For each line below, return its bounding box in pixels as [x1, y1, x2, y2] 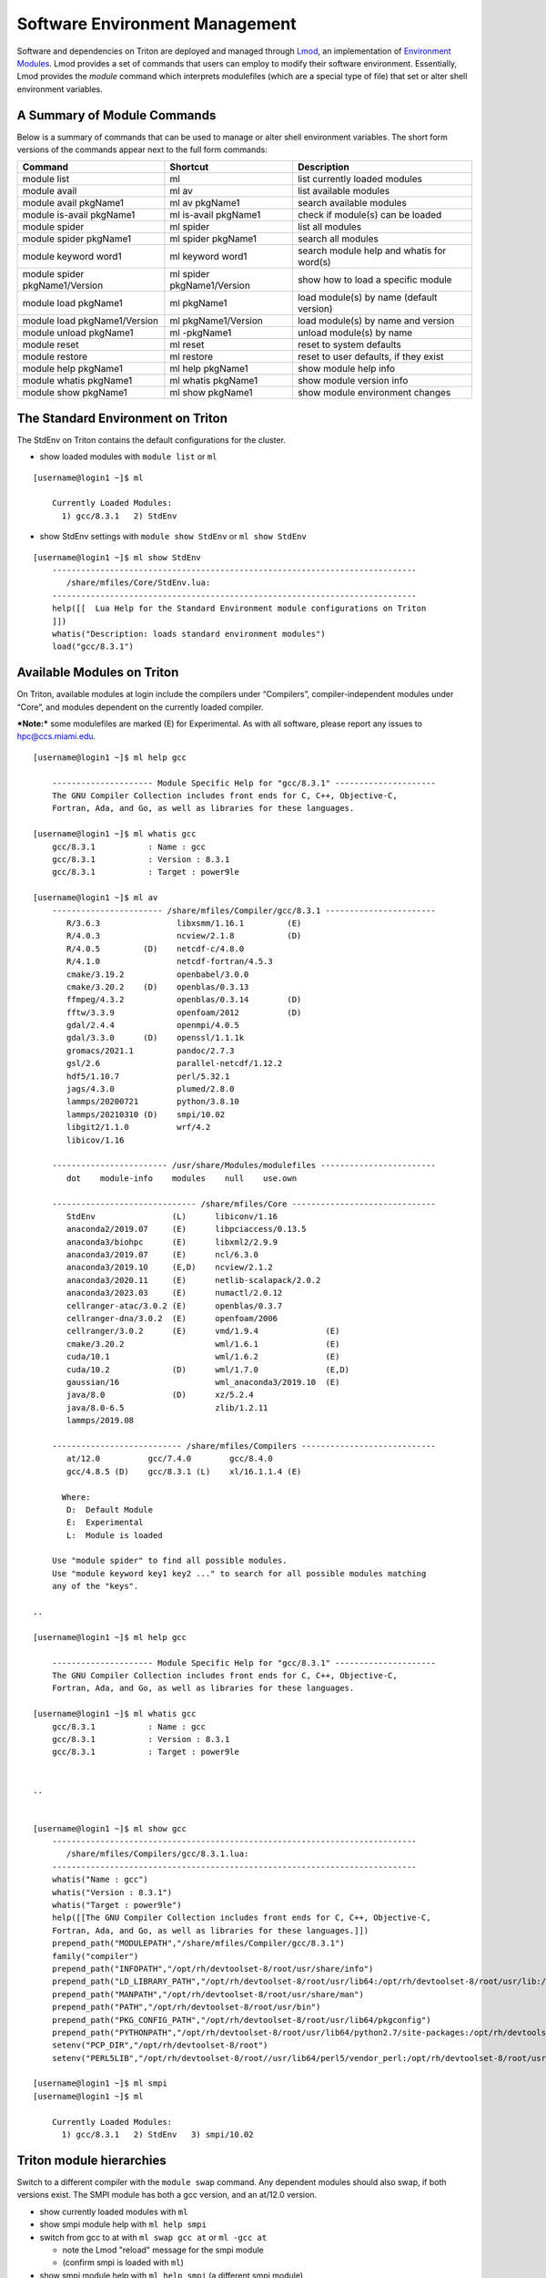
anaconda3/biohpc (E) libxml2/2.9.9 [66, 1236, 278, 1247]
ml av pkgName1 [169, 197, 240, 210]
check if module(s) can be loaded [297, 209, 442, 221]
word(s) [297, 256, 331, 269]
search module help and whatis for [297, 244, 447, 257]
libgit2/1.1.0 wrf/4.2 [66, 1122, 211, 1133]
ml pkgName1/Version [169, 314, 264, 327]
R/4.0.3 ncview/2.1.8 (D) [66, 930, 302, 941]
